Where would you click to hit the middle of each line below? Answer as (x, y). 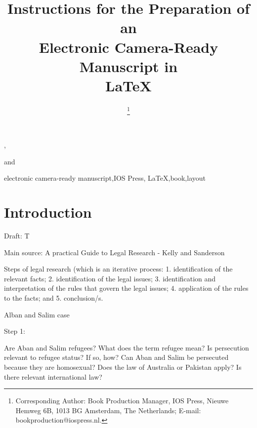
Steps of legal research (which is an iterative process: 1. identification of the (118, 269)
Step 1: (15, 331)
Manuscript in (128, 66)
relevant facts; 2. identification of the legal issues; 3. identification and (110, 278)
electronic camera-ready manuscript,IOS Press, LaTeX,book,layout (105, 178)
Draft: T (17, 236)
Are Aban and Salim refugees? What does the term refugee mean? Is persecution (127, 347)
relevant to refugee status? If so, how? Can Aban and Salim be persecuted (116, 357)
